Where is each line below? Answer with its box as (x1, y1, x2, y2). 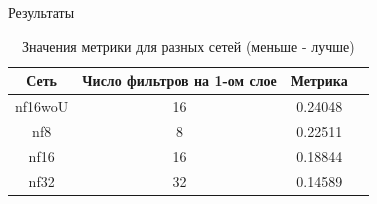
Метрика (290, 70, 348, 91)
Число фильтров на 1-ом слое (82, 70, 277, 91)
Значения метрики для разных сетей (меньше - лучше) (21, 35, 355, 56)
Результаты (8, 2, 75, 22)
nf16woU (15, 96, 69, 117)
